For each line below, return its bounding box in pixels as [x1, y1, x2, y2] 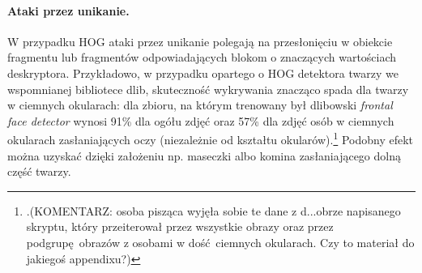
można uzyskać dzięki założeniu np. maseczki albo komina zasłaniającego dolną [7, 147, 401, 164]
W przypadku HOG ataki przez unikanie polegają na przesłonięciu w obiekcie [7, 32, 393, 49]
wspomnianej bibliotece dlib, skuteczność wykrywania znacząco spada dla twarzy [7, 80, 409, 97]
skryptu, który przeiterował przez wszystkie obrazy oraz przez [26, 218, 334, 235]
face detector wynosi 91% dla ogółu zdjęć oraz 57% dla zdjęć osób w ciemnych [7, 112, 394, 129]
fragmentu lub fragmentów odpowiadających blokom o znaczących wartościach [7, 49, 397, 66]
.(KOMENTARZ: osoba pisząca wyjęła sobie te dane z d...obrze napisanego [26, 202, 401, 219]
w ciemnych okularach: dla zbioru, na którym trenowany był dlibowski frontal [7, 96, 393, 113]
